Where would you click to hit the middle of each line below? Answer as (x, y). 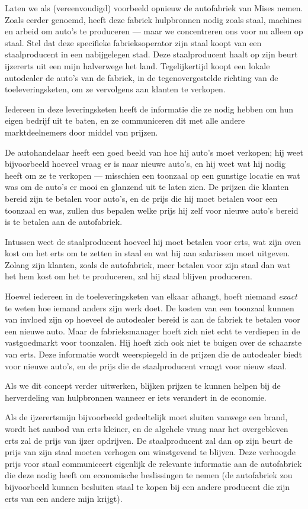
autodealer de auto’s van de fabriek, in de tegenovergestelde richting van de (142, 77)
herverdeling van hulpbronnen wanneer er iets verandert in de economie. (136, 397)
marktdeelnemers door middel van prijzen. (81, 132)
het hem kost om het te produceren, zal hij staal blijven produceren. (129, 276)
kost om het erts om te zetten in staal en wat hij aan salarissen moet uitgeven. (147, 253)
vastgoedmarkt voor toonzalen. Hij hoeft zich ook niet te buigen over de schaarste (153, 342)
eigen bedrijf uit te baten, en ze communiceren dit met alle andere (125, 120)
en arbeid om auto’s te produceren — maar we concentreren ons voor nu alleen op (154, 31)
